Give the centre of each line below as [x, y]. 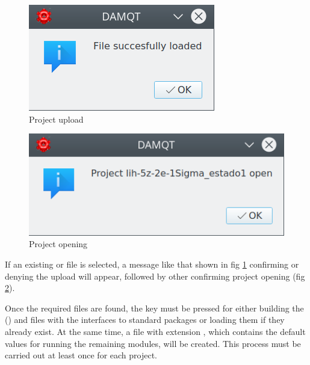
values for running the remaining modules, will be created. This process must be [153, 343]
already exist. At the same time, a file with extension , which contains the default [155, 331]
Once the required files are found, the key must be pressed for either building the [154, 308]
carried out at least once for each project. [81, 355]
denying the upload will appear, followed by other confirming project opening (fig [155, 276]
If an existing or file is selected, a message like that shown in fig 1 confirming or [152, 264]
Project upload [56, 119]
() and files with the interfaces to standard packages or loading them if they [145, 320]
